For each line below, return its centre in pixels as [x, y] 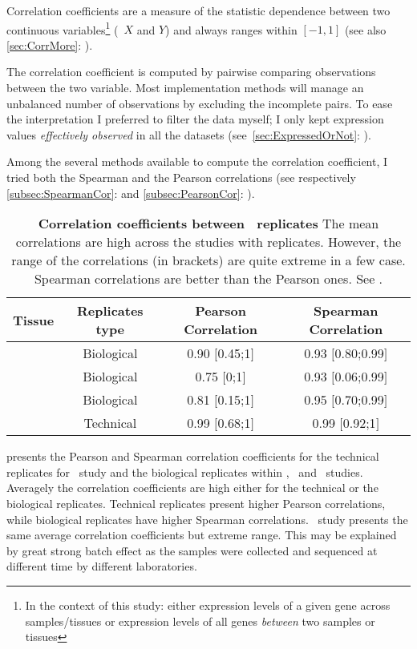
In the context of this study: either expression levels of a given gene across [208, 605]
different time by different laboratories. [102, 566]
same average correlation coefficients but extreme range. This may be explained [202, 535]
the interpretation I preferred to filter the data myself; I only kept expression [195, 119]
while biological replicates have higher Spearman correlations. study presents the [207, 519]
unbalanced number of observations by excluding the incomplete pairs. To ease [200, 103]
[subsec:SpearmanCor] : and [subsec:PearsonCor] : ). [131, 193]
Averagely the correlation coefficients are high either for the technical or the [192, 488]
